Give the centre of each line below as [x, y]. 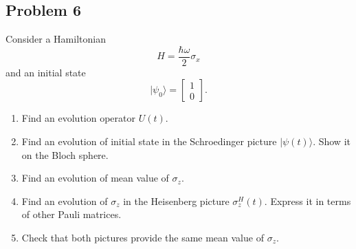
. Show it [332, 141]
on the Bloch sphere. [65, 154]
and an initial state [46, 72]
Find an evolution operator [78, 118]
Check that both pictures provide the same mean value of [143, 238]
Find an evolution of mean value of [95, 178]
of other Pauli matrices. [71, 214]
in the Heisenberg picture [176, 201]
